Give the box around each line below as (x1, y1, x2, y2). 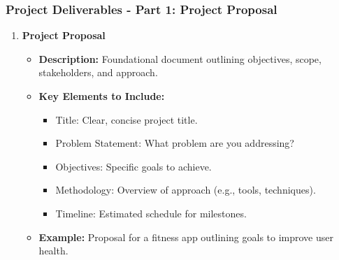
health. (38, 243, 68, 258)
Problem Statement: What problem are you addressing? (55, 136, 294, 150)
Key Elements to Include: (38, 89, 165, 103)
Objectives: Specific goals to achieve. (55, 159, 212, 173)
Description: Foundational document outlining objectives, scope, (38, 51, 322, 66)
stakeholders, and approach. (38, 65, 158, 80)
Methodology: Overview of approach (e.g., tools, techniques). (55, 182, 316, 197)
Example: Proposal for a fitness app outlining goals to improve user (38, 229, 333, 244)
